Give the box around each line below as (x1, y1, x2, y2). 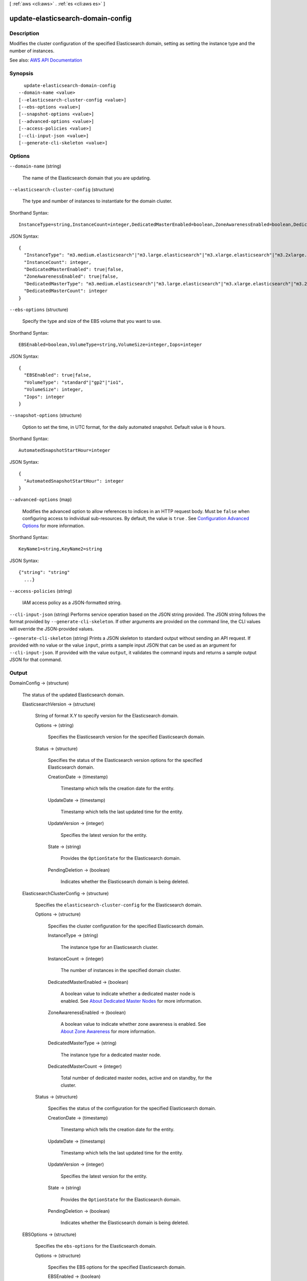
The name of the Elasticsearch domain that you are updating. (22, 175, 151, 181)
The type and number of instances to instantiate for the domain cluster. (22, 198, 172, 204)
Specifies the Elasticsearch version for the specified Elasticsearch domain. (48, 734, 206, 740)
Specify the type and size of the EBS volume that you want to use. (22, 318, 162, 324)
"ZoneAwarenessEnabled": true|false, (24, 274, 119, 279)
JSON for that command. (9, 656, 62, 663)
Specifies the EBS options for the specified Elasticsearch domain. (48, 1264, 186, 1270)
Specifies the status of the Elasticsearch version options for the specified (48, 757, 203, 763)
